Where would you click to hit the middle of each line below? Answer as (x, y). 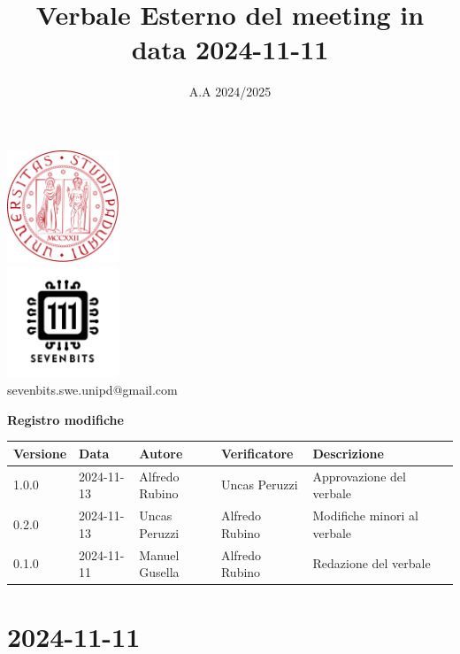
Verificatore (257, 453)
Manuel (159, 554)
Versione (40, 453)
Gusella (159, 572)
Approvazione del (359, 476)
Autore (161, 453)
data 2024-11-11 (230, 49)
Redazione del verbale (372, 563)
